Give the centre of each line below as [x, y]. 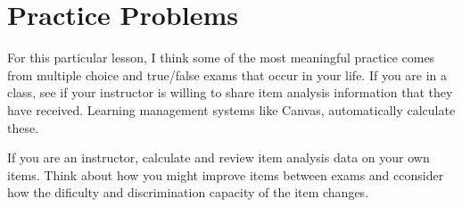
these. [23, 127]
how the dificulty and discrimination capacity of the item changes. [188, 192]
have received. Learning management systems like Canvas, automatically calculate [231, 109]
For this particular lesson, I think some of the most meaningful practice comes [221, 58]
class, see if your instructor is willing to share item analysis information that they [230, 92]
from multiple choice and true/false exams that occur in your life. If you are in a [227, 75]
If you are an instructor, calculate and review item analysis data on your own [219, 157]
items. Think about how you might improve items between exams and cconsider [226, 174]
